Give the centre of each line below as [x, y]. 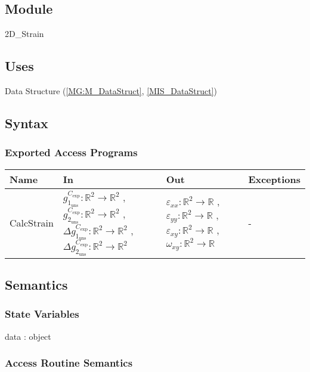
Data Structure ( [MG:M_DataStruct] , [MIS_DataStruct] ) [111, 91]
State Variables [42, 314]
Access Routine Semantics [69, 363]
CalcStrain [32, 223]
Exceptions [274, 179]
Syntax [27, 123]
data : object [28, 336]
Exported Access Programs [71, 152]
